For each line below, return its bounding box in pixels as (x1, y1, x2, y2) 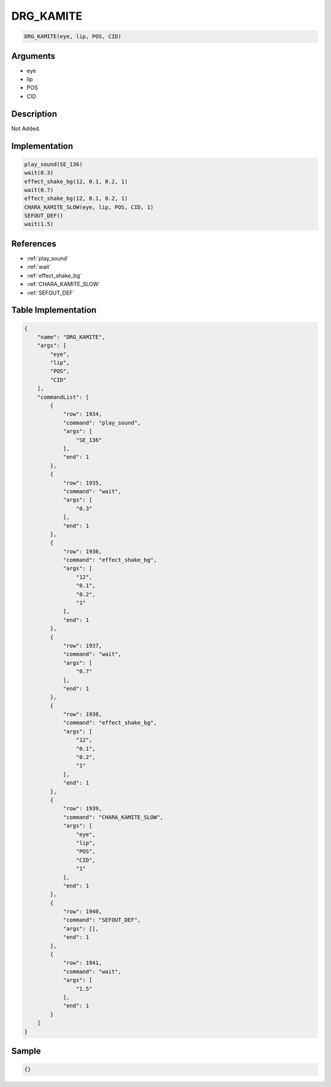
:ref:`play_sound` (26, 254, 69, 262)
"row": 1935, (63, 479, 102, 487)
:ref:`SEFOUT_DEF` (26, 289, 75, 297)
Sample (11, 1045, 41, 1056)
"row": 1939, (63, 805, 102, 812)
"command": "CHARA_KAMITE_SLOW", (63, 814, 164, 820)
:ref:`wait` (26, 263, 51, 271)
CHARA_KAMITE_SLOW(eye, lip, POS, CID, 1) (24, 203, 154, 211)
